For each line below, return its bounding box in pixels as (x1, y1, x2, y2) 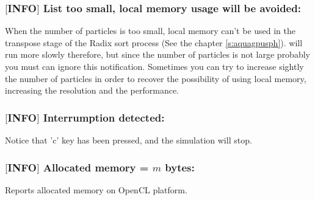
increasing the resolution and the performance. (5, 84, 179, 97)
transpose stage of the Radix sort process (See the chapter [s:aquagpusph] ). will (5, 36, 303, 49)
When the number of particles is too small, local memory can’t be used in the (5, 24, 296, 37)
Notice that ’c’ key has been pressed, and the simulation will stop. (5, 134, 252, 146)
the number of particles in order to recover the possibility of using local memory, (5, 72, 306, 84)
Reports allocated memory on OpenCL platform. (5, 183, 187, 196)
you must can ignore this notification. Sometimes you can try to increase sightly (5, 60, 304, 72)
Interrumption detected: (43, 109, 165, 125)
